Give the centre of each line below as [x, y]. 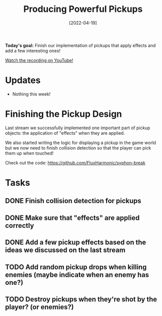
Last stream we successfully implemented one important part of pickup [78, 128]
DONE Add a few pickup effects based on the [76, 242]
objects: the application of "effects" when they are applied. [65, 133]
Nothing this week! [31, 94]
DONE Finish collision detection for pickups [73, 201]
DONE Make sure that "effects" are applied [72, 218]
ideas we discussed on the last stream [65, 250]
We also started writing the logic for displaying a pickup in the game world [81, 143]
